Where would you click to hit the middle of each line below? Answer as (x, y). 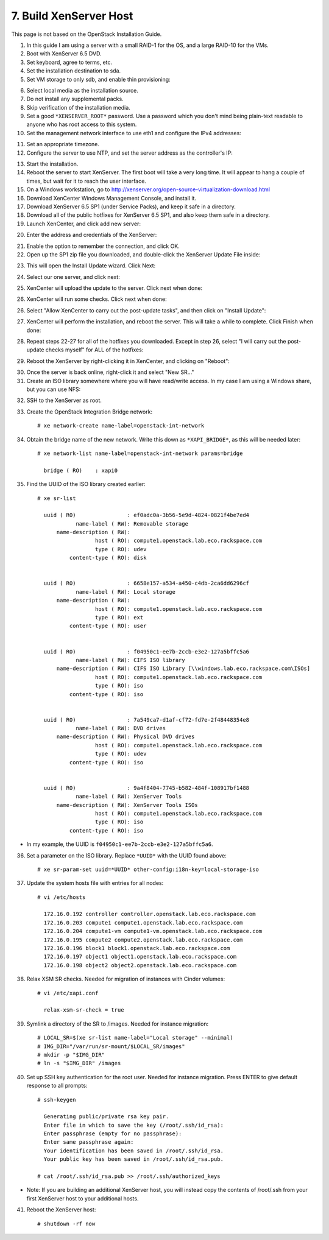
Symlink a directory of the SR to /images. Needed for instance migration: (118, 1024)
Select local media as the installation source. (82, 90)
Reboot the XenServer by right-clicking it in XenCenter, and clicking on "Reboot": (128, 361)
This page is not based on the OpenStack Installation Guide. (87, 34)
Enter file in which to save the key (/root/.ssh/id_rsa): (133, 1125)
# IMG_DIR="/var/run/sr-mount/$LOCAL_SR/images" (111, 1046)
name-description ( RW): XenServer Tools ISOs (127, 805)
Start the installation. (52, 164)
